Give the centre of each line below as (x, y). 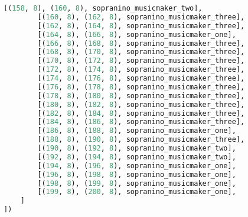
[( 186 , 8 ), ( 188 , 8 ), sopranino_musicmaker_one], (137, 131)
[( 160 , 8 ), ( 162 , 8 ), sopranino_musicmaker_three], (141, 17)
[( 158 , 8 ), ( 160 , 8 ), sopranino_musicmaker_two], (103, 8)
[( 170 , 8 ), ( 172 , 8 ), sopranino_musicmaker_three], (141, 61)
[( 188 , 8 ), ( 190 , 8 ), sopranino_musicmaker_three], (141, 140)
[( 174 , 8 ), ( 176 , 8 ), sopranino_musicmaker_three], (141, 78)
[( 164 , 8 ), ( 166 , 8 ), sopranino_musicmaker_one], (137, 34)
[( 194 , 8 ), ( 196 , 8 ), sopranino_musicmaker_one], (137, 166)
